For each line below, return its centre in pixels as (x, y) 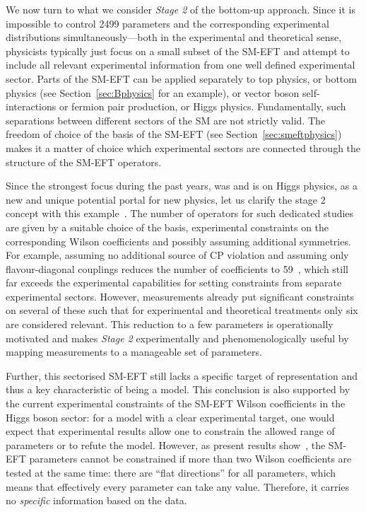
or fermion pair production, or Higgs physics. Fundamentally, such (202, 106)
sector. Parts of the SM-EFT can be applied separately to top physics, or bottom (181, 78)
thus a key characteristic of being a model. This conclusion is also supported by (178, 389)
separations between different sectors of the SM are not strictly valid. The (166, 120)
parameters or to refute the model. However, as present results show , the (166, 444)
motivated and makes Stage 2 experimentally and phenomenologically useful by (177, 338)
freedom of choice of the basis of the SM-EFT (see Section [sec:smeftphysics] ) (174, 134)
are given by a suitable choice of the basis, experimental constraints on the (167, 227)
